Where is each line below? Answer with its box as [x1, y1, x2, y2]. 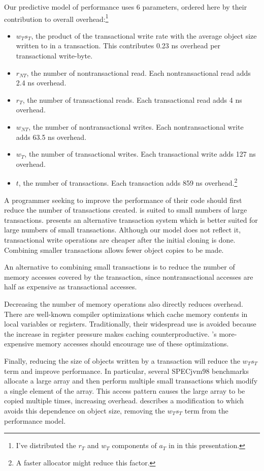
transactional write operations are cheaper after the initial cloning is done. [4, 234, 236, 245]
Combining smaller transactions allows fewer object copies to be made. [4, 244, 224, 255]
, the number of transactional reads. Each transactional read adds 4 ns [22, 94, 242, 105]
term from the [184, 405, 228, 416]
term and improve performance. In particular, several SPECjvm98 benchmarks [4, 365, 249, 376]
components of [112, 440, 157, 451]
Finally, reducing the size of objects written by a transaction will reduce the [4, 355, 240, 366]
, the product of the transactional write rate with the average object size [31, 30, 257, 41]
